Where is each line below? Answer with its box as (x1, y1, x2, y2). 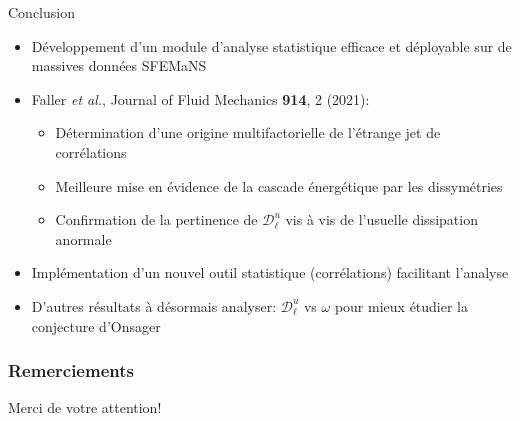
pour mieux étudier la (334, 295, 469, 316)
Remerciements (8, 358, 134, 383)
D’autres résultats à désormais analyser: (31, 295, 277, 316)
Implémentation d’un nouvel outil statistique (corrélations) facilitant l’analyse (31, 262, 509, 283)
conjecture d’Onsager (31, 315, 161, 336)
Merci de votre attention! (8, 397, 162, 418)
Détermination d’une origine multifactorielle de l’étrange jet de (55, 122, 441, 143)
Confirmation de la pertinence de (55, 209, 258, 230)
